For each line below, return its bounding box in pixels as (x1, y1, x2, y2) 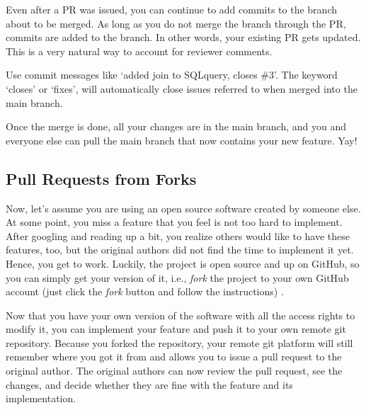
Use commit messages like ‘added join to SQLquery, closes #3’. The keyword (6, 67, 338, 82)
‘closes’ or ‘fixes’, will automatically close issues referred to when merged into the (6, 81, 358, 96)
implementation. (6, 391, 76, 406)
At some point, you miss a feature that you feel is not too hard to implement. (6, 215, 343, 229)
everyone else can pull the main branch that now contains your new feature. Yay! (6, 132, 358, 147)
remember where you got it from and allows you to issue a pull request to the (6, 349, 342, 364)
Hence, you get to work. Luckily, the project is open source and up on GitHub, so (6, 256, 360, 271)
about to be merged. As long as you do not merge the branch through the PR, (6, 16, 346, 30)
